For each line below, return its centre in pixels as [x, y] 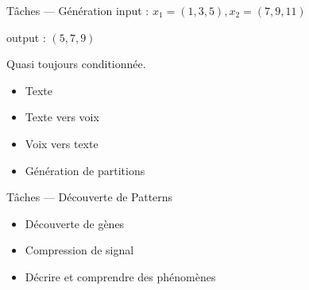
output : [26, 37]
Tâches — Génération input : [78, 10]
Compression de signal [79, 250]
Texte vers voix [62, 117]
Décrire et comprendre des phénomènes [120, 276]
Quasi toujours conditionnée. [76, 64]
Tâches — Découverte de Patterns [90, 197]
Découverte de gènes [75, 223]
